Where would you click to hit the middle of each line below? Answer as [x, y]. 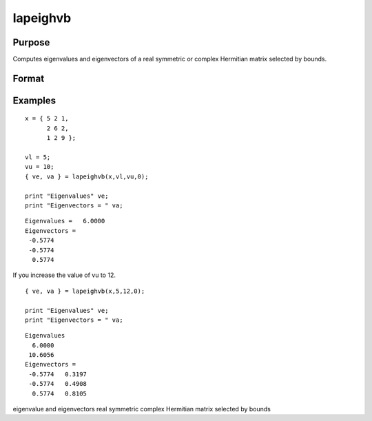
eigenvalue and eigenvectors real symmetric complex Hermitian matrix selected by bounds [142, 409]
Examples [34, 100]
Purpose [31, 42]
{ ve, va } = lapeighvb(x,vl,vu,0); [87, 176]
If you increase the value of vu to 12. [64, 275]
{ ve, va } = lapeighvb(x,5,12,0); [85, 291]
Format [29, 78]
